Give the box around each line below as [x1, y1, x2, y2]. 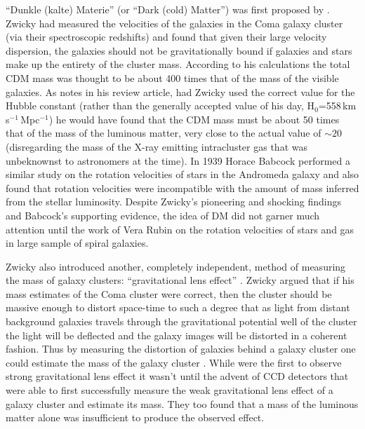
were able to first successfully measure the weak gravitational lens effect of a [6, 383, 333, 397]
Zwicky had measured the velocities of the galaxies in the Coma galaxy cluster [6, 15, 343, 30]
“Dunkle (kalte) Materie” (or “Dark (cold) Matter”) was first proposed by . [6, 2, 330, 16]
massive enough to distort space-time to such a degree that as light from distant [6, 300, 350, 315]
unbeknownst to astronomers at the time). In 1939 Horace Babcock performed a [6, 153, 350, 168]
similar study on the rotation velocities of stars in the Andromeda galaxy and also [6, 167, 359, 182]
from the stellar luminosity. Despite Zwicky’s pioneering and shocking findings [6, 194, 341, 209]
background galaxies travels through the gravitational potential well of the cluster [6, 314, 357, 329]
